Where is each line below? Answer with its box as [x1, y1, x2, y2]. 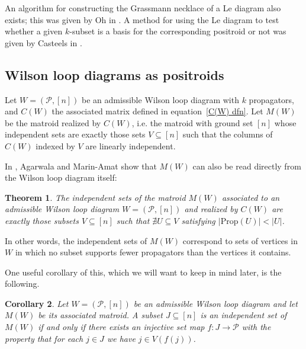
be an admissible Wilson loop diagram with [82, 93, 239, 105]
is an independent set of [200, 309, 287, 321]
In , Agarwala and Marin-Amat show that [5, 159, 157, 172]
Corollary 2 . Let [5, 297, 69, 309]
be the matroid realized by [5, 116, 101, 129]
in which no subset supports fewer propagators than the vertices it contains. [15, 246, 291, 258]
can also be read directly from [192, 159, 301, 172]
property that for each [5, 332, 83, 344]
